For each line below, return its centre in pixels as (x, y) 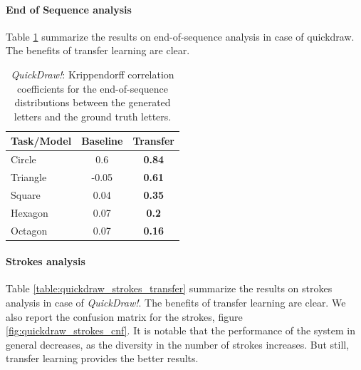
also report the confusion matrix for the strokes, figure (124, 316)
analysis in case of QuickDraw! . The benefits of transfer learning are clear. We (176, 303)
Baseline (102, 141)
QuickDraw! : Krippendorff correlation (93, 74)
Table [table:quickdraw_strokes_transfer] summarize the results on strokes (169, 288)
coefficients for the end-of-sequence (93, 88)
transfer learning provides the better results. (102, 358)
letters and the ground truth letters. (93, 116)
